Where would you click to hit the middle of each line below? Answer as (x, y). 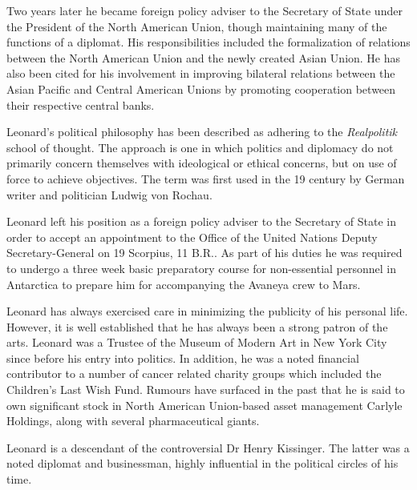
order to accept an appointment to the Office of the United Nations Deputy (192, 237)
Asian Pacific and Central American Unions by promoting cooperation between (201, 88)
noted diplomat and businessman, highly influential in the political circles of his (202, 463)
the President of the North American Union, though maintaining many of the (197, 26)
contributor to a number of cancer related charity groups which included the (194, 374)
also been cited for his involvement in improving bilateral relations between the (201, 73)
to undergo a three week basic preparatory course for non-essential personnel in (202, 268)
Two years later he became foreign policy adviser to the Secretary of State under (204, 10)
